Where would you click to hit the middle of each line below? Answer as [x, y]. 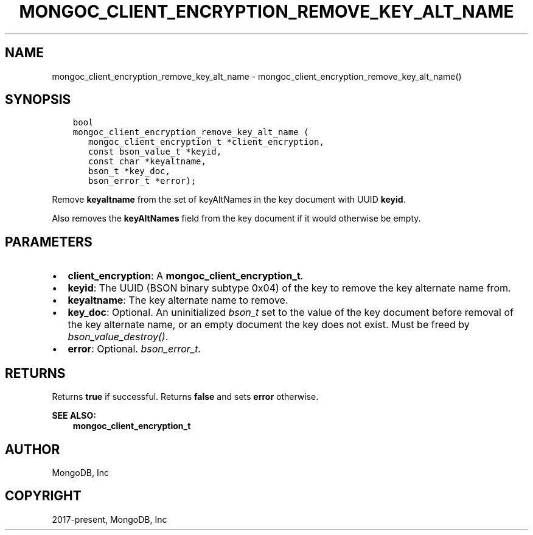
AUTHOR [33, 449]
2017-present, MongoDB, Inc [110, 519]
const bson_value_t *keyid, [155, 152]
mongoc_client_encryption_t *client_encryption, [206, 142]
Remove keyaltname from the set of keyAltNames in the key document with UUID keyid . [229, 200]
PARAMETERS [49, 242]
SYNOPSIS [38, 100]
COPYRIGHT [43, 496]
